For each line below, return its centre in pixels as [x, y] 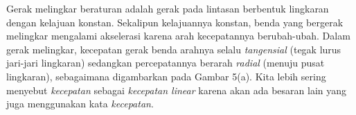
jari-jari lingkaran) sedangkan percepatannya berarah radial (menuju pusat [166, 63]
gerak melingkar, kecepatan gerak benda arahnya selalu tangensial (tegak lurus [174, 49]
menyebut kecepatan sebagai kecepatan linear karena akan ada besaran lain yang [177, 90]
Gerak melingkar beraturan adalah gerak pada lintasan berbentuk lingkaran [168, 8]
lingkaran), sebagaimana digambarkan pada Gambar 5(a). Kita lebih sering [166, 76]
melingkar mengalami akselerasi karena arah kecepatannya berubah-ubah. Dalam [178, 36]
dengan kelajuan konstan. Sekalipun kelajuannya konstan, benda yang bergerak [175, 22]
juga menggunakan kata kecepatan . [80, 104]
